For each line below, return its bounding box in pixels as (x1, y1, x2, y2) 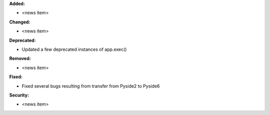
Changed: (9, 19, 30, 25)
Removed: (9, 55, 31, 62)
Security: (9, 92, 29, 98)
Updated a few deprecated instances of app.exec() (21, 46, 127, 52)
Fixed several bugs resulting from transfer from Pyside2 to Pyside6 (21, 83, 160, 89)
